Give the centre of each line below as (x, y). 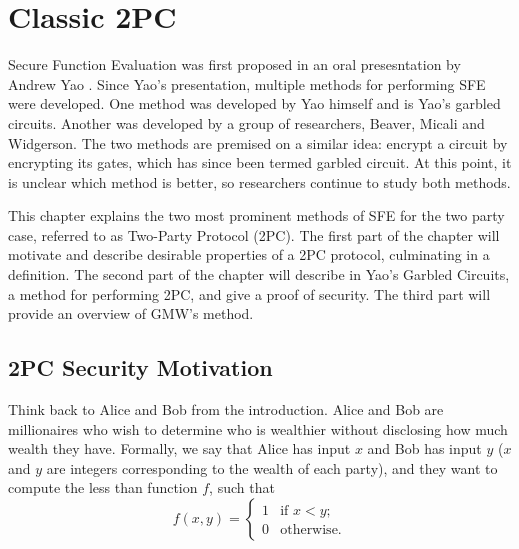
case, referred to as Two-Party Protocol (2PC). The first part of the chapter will (254, 234)
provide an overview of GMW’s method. (131, 313)
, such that (242, 487)
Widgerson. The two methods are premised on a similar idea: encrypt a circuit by (258, 142)
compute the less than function (103, 487)
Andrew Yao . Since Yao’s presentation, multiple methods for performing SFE (247, 83)
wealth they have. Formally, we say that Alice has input (179, 448)
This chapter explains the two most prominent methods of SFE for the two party (256, 215)
